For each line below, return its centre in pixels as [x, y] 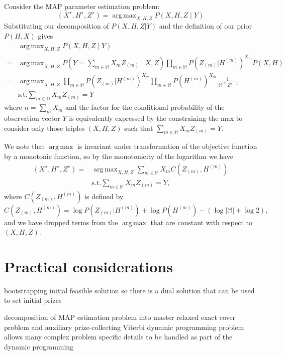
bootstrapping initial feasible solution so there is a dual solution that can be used [129, 290]
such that [139, 128]
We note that [24, 146]
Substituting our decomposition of [57, 26]
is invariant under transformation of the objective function [167, 146]
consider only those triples [44, 128]
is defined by [104, 196]
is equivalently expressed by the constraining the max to [156, 118]
